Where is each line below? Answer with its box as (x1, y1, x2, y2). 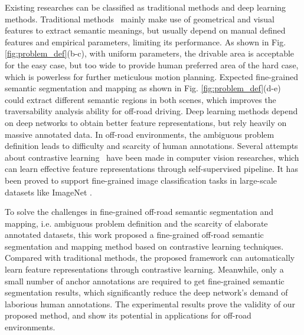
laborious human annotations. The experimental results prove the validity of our (5, 297, 296, 310)
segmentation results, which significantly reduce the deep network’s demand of (5, 286, 288, 298)
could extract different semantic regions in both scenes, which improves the (5, 93, 276, 105)
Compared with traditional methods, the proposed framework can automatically (5, 251, 295, 264)
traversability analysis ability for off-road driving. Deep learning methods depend (5, 105, 298, 117)
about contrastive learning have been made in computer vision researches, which (5, 151, 299, 163)
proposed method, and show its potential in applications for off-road (5, 309, 251, 321)
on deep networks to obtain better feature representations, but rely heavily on (5, 116, 287, 128)
